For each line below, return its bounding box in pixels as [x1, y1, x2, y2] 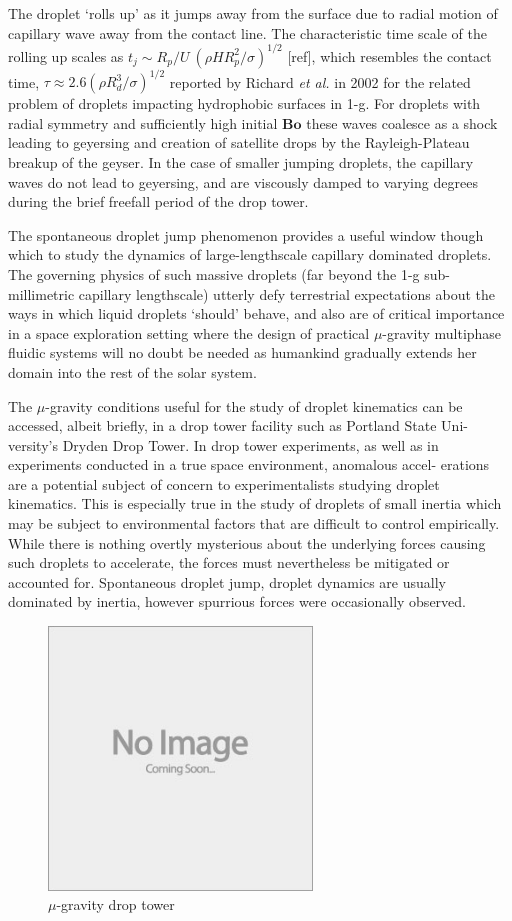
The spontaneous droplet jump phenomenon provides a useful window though [8, 224, 484, 245]
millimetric [8, 283, 75, 304]
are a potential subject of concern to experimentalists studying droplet [8, 473, 440, 494]
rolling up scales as [8, 45, 124, 66]
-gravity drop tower [56, 894, 175, 915]
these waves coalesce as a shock [306, 112, 498, 133]
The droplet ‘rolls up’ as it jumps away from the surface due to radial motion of [8, 3, 498, 23]
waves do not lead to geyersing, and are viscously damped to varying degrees [8, 171, 478, 192]
